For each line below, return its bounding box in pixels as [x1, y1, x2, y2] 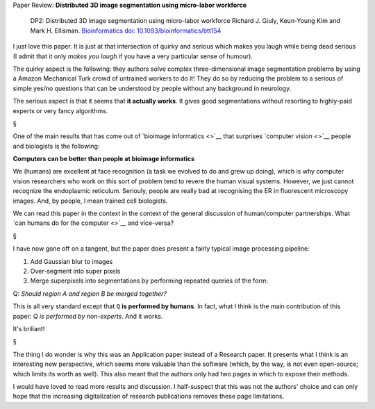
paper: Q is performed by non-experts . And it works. [12, 312, 163, 320]
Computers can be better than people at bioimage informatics [12, 155, 195, 163]
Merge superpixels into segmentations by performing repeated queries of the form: [30, 276, 269, 285]
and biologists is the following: [12, 142, 100, 150]
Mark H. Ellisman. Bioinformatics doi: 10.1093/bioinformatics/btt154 [30, 26, 222, 35]
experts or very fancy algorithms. [12, 106, 108, 115]
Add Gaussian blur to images [30, 257, 113, 265]
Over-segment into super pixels [30, 267, 121, 275]
